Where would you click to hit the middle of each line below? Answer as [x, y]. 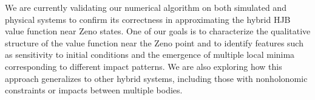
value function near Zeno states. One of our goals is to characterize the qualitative [158, 31]
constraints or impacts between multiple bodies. [94, 90]
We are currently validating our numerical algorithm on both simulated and [146, 7]
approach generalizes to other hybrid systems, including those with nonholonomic [156, 78]
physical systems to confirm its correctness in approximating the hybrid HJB [148, 19]
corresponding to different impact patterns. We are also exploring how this [144, 66]
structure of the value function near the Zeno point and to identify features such [154, 42]
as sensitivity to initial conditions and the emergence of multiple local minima [150, 55]
